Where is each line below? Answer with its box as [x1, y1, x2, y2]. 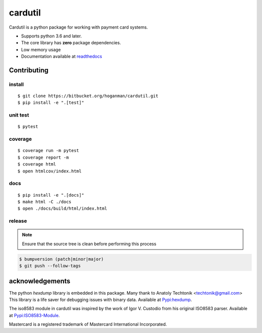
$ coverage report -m [17, 154, 69, 160]
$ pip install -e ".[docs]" [17, 192, 84, 198]
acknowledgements [9, 277, 70, 285]
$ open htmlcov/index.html [17, 168, 82, 174]
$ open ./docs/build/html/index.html [17, 206, 108, 211]
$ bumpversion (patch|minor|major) [19, 256, 104, 262]
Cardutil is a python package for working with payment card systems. [9, 24, 148, 30]
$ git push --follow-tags [19, 263, 81, 268]
